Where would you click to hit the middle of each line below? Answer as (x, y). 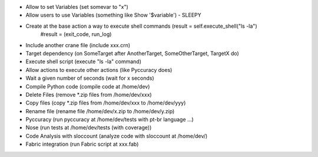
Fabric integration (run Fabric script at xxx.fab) (82, 144)
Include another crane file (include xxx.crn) (78, 45)
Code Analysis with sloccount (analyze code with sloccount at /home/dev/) (117, 136)
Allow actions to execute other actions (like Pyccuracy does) (99, 70)
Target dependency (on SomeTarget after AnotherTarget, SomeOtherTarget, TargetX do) (132, 53)
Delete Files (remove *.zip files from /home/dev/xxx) (89, 94)
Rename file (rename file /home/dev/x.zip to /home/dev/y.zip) (100, 111)
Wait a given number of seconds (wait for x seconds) (90, 78)
